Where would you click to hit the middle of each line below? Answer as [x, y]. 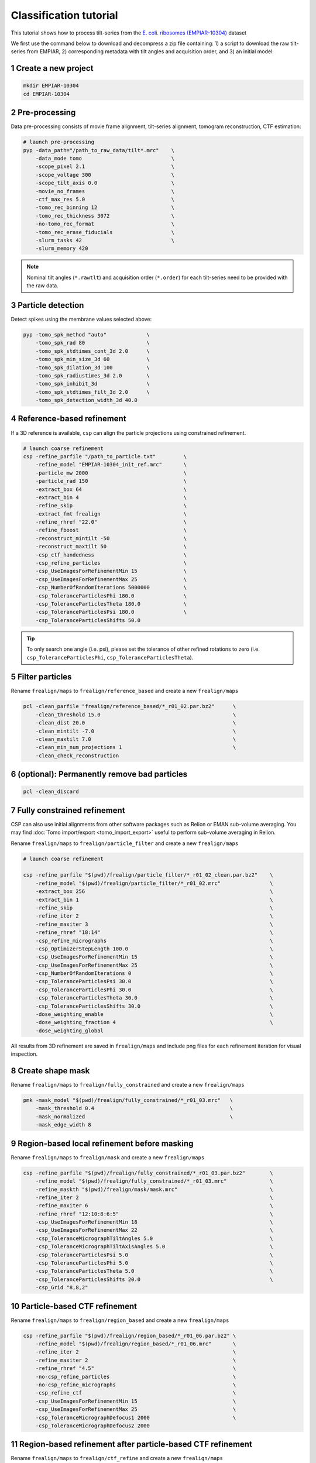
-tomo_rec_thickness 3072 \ [105, 216]
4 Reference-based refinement [68, 419]
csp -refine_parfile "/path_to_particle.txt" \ [105, 456]
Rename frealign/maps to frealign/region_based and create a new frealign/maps [120, 1320]
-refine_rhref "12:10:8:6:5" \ [154, 1214]
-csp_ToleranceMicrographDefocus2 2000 [93, 1426]
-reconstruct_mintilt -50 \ [111, 538]
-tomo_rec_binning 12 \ [105, 207]
